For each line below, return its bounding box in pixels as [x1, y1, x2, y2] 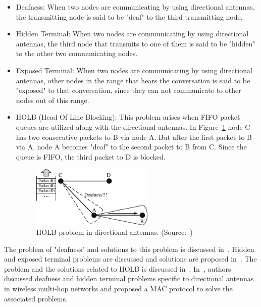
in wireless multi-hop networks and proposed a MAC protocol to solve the [4, 283, 233, 294]
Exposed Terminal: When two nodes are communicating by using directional [16, 65, 252, 75]
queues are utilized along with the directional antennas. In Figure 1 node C [16, 121, 250, 132]
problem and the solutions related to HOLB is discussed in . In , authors [4, 263, 231, 274]
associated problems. [4, 293, 68, 303]
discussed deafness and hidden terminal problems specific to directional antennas [4, 273, 254, 284]
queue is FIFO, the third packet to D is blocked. [16, 151, 166, 162]
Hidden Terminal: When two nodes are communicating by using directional [16, 28, 249, 39]
